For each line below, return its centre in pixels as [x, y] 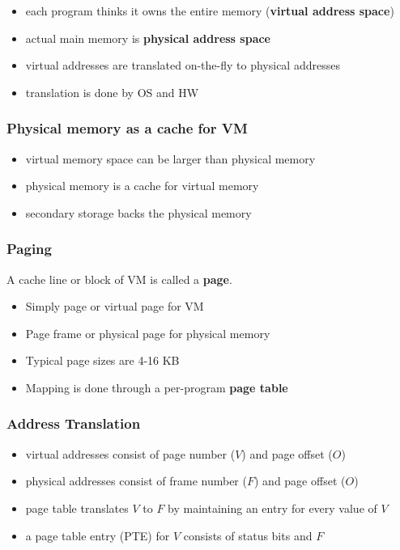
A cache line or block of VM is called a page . [119, 279]
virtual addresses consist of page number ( [130, 453]
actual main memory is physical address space [148, 38]
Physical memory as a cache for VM [127, 128]
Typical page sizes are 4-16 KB [102, 360]
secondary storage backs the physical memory [138, 212]
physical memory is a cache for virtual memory [142, 186]
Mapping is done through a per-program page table [157, 387]
